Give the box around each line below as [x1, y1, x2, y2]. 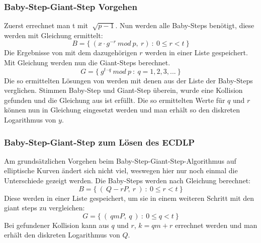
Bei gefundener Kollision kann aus [4, 219, 109, 230]
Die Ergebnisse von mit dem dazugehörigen [4, 47, 137, 58]
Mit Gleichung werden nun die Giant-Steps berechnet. [4, 57, 170, 67]
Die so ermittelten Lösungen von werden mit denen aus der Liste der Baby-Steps [4, 75, 253, 85]
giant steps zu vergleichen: [4, 202, 85, 213]
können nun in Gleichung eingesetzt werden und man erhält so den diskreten [4, 104, 240, 115]
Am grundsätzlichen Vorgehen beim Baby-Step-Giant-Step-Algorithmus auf [4, 155, 236, 166]
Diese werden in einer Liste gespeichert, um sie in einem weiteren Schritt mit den [4, 192, 254, 203]
